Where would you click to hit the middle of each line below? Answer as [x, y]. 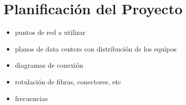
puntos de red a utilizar [50, 32]
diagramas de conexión [49, 65]
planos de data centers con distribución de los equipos [96, 48]
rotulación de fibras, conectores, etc [68, 81]
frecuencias [31, 98]
